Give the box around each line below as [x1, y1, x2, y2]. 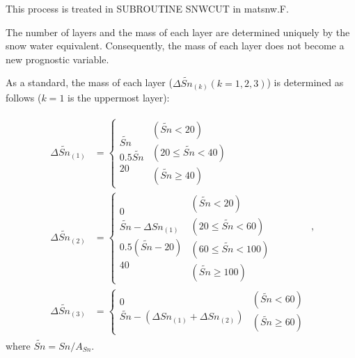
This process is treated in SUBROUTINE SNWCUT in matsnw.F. [6, 1, 289, 15]
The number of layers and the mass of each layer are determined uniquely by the [6, 24, 350, 39]
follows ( [6, 90, 42, 105]
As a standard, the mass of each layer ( [6, 75, 173, 90]
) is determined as [267, 75, 344, 90]
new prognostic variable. [6, 51, 109, 66]
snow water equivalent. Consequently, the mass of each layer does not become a [6, 38, 345, 53]
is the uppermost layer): [68, 90, 170, 105]
